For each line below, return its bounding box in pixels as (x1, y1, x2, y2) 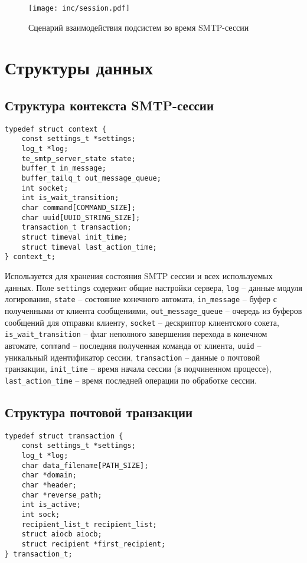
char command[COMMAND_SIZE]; (21, 204, 136, 212)
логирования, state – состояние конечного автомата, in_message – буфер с (5, 293, 277, 305)
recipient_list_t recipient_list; (21, 520, 157, 529)
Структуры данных (5, 55, 153, 80)
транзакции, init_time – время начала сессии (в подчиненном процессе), (5, 362, 272, 375)
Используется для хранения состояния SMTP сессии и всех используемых (5, 270, 273, 282)
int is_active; (21, 500, 81, 509)
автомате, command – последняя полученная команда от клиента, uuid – (5, 339, 262, 351)
